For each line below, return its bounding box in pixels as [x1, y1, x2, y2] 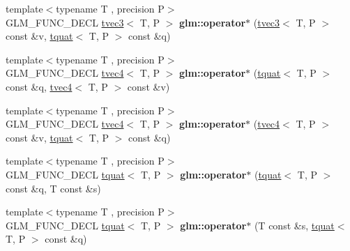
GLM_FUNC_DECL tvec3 [6, 15, 124, 29]
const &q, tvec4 [6, 79, 73, 93]
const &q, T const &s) [6, 181, 101, 195]
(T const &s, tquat [254, 218, 335, 232]
